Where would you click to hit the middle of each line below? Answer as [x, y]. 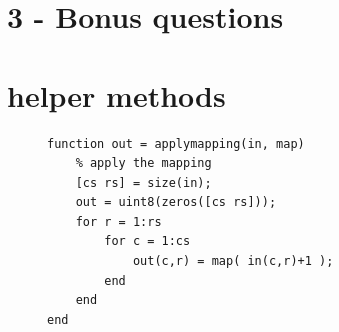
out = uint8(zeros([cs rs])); [176, 202]
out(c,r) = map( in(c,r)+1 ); [233, 261]
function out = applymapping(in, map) [176, 143]
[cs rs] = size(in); [143, 182]
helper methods [116, 94]
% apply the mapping [143, 163]
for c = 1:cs [147, 241]
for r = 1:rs [118, 221]
